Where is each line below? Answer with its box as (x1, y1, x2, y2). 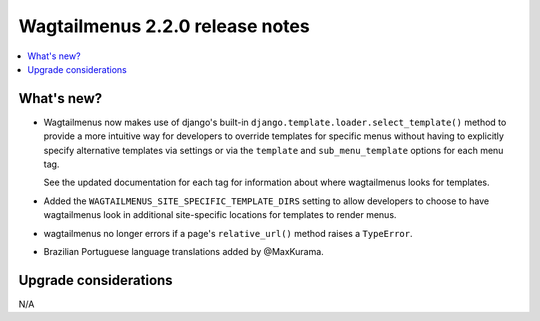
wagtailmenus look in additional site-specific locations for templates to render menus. (43, 209, 397, 221)
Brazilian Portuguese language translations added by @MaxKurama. (43, 245, 324, 257)
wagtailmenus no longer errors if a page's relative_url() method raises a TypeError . (43, 227, 413, 239)
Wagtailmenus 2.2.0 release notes (18, 15, 310, 37)
